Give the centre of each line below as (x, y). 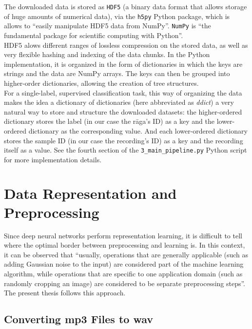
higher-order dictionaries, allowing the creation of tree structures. (101, 83)
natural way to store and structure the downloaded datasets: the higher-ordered (123, 111)
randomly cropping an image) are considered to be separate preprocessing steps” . (125, 283)
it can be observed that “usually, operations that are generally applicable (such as (126, 254)
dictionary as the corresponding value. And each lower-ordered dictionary (138, 130)
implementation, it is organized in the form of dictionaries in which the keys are (123, 64)
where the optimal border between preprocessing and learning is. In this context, (125, 245)
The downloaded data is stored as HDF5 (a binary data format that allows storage (126, 6)
